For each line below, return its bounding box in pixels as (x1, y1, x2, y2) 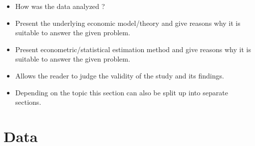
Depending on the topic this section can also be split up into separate (15, 87, 228, 97)
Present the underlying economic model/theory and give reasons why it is (15, 17, 241, 28)
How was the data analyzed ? (15, 1, 105, 11)
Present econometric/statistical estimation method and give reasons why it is (15, 44, 251, 54)
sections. (15, 97, 41, 107)
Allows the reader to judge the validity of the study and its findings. (15, 70, 224, 80)
